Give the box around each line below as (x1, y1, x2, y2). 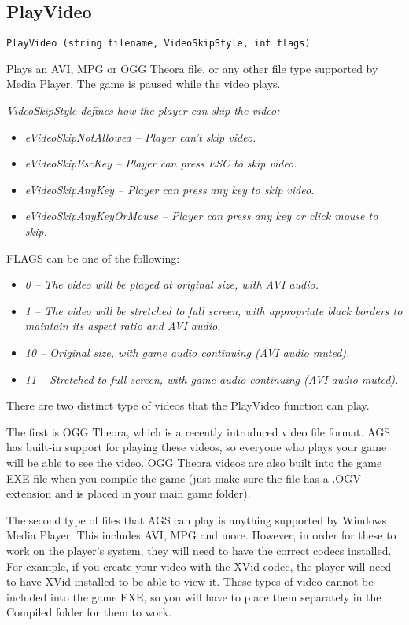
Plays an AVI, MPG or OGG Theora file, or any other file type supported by (6, 60, 378, 76)
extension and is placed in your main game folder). (6, 485, 251, 502)
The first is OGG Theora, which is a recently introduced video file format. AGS (6, 423, 390, 439)
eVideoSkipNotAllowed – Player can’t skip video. (24, 128, 256, 145)
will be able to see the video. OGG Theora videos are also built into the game (6, 454, 382, 470)
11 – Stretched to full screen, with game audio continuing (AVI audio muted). (24, 370, 399, 387)
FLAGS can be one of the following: (6, 249, 180, 266)
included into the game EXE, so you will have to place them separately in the (6, 588, 381, 605)
